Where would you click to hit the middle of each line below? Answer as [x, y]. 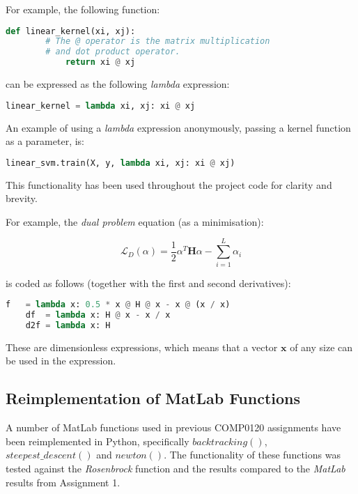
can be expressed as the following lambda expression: [118, 84]
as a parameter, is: [45, 141]
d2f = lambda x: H [68, 325]
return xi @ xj [100, 62]
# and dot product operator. [113, 52]
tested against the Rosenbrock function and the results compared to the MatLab [176, 468]
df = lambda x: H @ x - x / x [98, 315]
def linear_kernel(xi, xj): [71, 31]
